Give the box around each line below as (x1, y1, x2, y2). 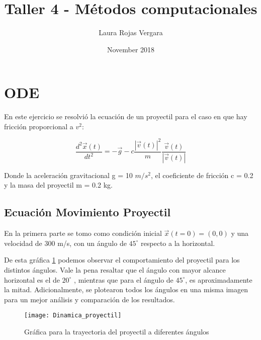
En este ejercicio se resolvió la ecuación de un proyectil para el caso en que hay (4, 111, 247, 122)
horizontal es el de (4, 274, 60, 285)
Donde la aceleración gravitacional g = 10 (4, 169, 133, 180)
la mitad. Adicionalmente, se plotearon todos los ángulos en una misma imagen (4, 284, 248, 295)
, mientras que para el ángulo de (74, 274, 173, 285)
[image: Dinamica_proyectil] (24, 312, 122, 319)
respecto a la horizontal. (141, 237, 215, 248)
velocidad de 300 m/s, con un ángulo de (4, 237, 127, 248)
